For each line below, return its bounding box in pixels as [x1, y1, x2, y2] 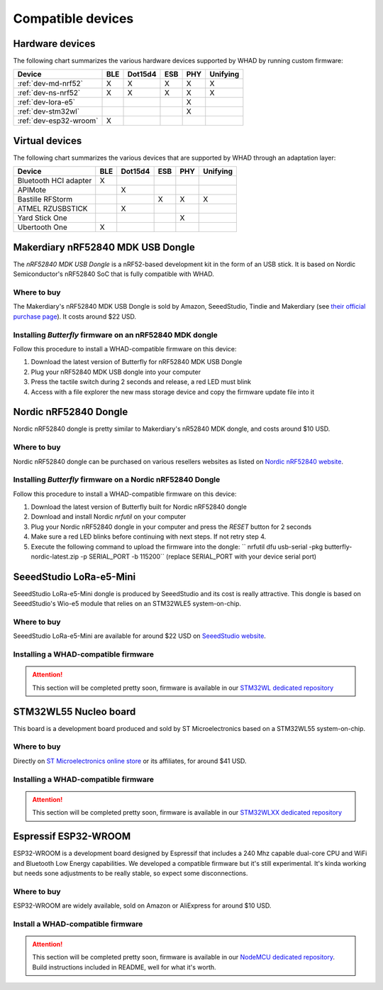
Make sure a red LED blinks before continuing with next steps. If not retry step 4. [30, 532, 267, 541]
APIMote [17, 185, 46, 195]
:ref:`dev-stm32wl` [17, 106, 80, 116]
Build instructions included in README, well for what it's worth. [32, 962, 216, 972]
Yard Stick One [17, 213, 67, 223]
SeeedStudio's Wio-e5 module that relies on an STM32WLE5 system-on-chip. [13, 600, 241, 608]
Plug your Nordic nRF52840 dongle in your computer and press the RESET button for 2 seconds [30, 522, 312, 531]
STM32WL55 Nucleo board [13, 705, 136, 717]
